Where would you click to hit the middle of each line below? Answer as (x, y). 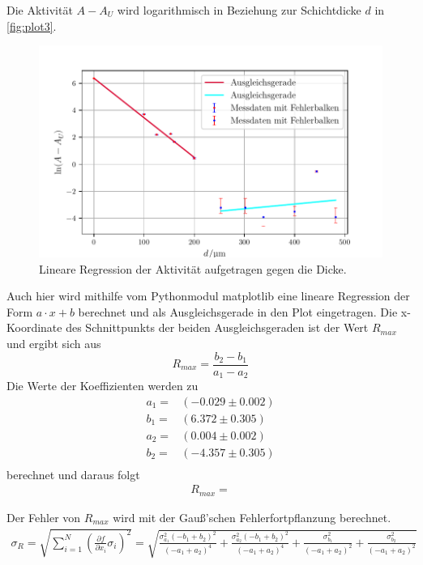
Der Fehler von (44, 517)
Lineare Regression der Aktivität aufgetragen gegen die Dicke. (193, 268)
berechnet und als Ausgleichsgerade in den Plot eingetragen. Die (238, 311)
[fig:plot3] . (32, 25)
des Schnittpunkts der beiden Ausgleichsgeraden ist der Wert (217, 327)
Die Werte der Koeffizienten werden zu (103, 386)
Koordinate (34, 327)
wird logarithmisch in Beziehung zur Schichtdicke (239, 10)
